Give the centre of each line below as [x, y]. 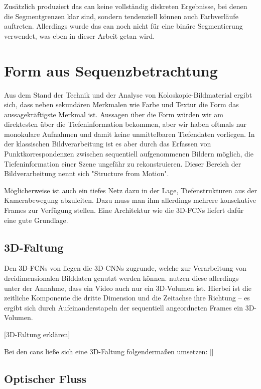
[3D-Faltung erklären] [37, 334]
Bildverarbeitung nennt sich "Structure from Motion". [87, 173]
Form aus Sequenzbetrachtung [111, 70]
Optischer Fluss [45, 378]
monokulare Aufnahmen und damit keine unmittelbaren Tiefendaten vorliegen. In [129, 134]
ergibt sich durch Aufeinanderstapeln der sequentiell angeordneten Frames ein [123, 307]
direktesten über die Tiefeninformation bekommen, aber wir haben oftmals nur [125, 124]
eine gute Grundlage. [36, 220]
